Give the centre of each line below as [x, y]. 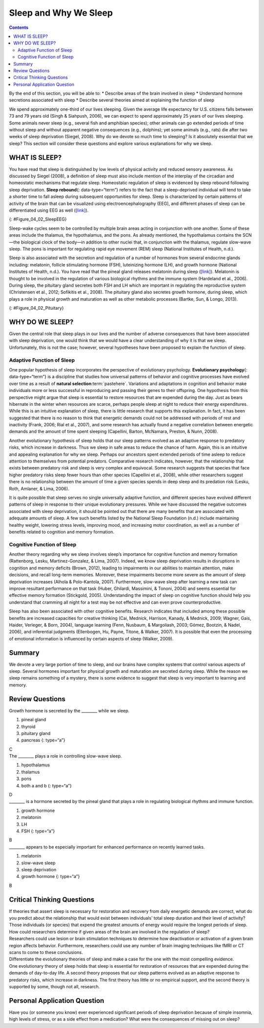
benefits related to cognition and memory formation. [62, 532]
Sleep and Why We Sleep [61, 13]
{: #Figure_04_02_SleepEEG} [38, 219]
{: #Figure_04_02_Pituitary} [36, 308]
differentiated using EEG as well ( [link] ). [49, 210]
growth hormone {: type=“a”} [51, 877]
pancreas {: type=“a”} [43, 740]
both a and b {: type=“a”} [46, 785]
